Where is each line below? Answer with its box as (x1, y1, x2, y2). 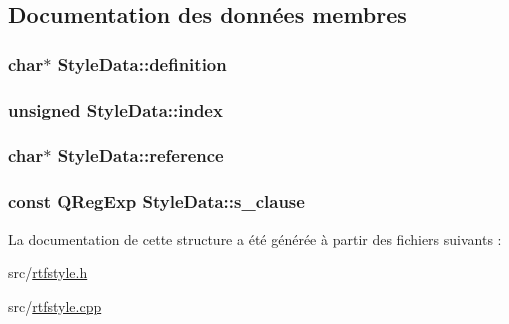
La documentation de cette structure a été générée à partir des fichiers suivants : (8, 228, 502, 249)
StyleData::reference (57, 143, 224, 168)
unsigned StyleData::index (8, 97, 223, 122)
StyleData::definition (57, 51, 227, 76)
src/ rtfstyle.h (8, 262, 88, 283)
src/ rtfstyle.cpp (8, 295, 102, 316)
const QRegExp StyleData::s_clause (8, 189, 305, 214)
